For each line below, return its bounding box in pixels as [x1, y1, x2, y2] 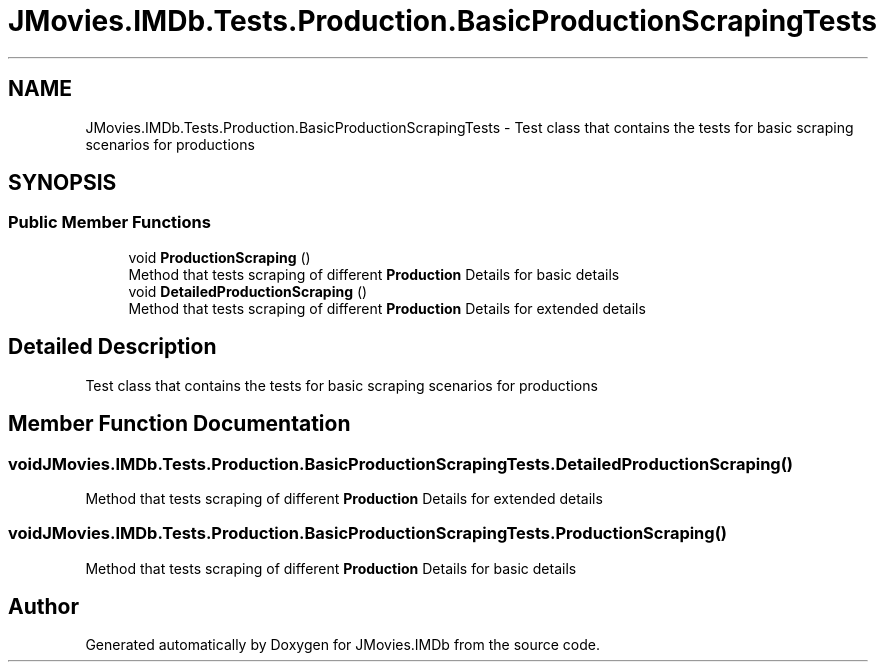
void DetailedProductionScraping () [128, 282, 368, 300]
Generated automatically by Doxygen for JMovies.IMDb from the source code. [85, 636, 601, 654]
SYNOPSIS [8, 170, 117, 196]
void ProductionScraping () [128, 248, 311, 266]
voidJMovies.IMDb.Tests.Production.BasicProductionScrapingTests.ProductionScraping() [8, 523, 727, 544]
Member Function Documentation [8, 411, 351, 437]
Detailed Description [8, 334, 217, 360]
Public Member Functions [8, 212, 211, 233]
